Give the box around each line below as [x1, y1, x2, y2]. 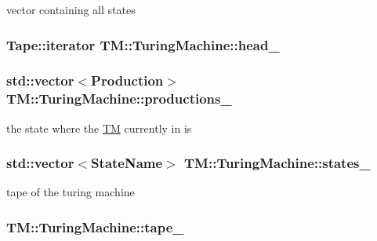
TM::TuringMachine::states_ [184, 153, 371, 173]
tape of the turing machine [6, 184, 135, 200]
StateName [91, 153, 163, 173]
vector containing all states [6, 2, 136, 17]
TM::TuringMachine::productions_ [6, 89, 232, 108]
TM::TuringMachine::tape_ [6, 217, 184, 236]
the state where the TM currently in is [6, 119, 192, 136]
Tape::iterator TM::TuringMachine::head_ [6, 35, 280, 54]
